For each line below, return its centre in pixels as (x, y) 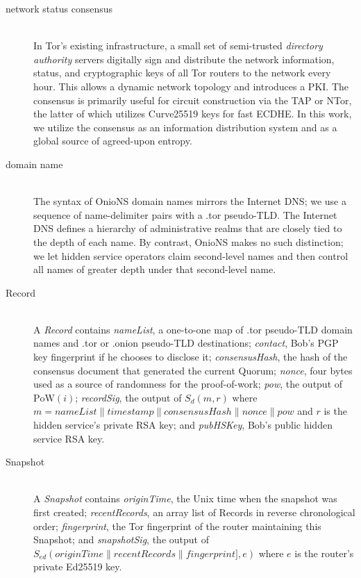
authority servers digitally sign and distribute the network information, (184, 59)
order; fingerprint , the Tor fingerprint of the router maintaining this (177, 526)
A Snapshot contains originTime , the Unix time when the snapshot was (185, 498)
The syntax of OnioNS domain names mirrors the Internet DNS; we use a (190, 201)
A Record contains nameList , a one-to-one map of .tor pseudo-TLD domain (193, 329)
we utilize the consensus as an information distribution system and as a (185, 127)
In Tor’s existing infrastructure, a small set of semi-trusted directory (178, 46)
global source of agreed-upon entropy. (113, 141)
